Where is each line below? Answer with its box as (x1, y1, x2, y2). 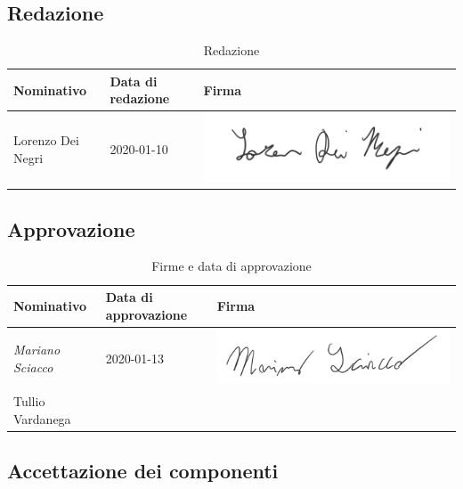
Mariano (13, 340, 61, 359)
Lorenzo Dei (13, 131, 79, 150)
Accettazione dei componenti (7, 457, 279, 485)
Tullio (13, 392, 45, 411)
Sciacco (13, 357, 53, 376)
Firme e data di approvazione (151, 257, 312, 275)
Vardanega (13, 409, 71, 428)
